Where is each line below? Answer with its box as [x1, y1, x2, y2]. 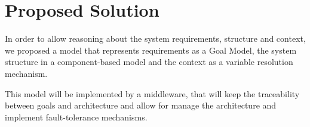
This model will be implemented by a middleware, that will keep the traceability [5, 87, 300, 100]
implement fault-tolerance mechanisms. [5, 110, 148, 123]
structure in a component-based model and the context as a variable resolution [5, 55, 293, 68]
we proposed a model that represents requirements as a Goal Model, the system [5, 44, 297, 56]
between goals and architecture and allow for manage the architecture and [5, 99, 277, 111]
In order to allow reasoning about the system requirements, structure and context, [5, 32, 306, 45]
